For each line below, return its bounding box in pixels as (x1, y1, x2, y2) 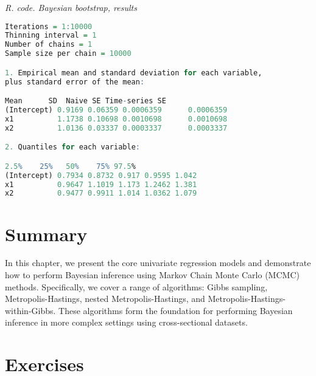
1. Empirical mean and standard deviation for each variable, (5, 68, 262, 77)
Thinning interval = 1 (5, 31, 97, 40)
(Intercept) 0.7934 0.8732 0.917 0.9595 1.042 (5, 171, 197, 180)
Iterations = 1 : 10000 (5, 22, 93, 31)
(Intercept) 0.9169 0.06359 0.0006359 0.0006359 (5, 106, 228, 115)
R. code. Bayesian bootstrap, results (5, 1, 137, 13)
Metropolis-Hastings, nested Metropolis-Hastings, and (5, 292, 205, 305)
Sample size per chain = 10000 (5, 49, 132, 58)
